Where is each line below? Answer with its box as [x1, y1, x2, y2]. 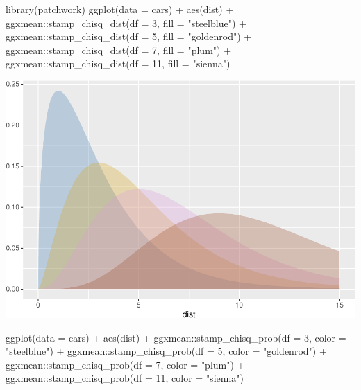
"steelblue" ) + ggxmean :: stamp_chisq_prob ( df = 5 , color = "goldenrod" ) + [6, 344, 327, 358]
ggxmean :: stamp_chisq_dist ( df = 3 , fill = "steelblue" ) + [6, 15, 246, 30]
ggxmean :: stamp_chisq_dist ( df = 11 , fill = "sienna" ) [6, 56, 230, 71]
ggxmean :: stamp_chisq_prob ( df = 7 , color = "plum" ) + [6, 357, 245, 371]
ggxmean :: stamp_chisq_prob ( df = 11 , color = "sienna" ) [6, 371, 244, 385]
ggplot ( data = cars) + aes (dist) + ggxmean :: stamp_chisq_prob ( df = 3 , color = [6, 330, 346, 344]
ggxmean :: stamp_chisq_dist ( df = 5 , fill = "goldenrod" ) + [6, 29, 252, 44]
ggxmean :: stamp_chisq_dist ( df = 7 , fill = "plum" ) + [6, 42, 232, 57]
